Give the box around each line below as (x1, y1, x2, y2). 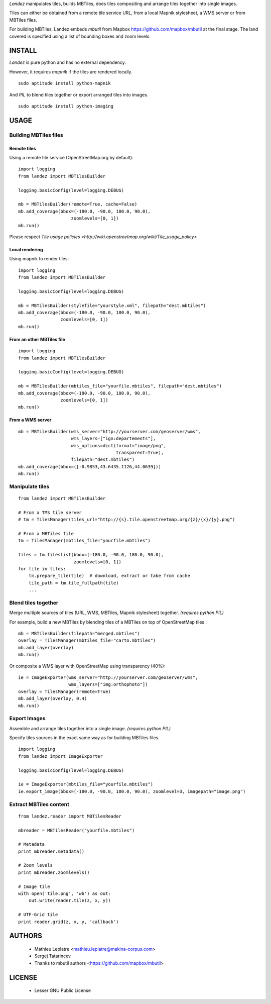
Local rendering (9, 246, 43, 252)
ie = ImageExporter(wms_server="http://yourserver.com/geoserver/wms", (18, 674, 198, 680)
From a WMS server (9, 417, 52, 423)
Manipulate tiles (9, 483, 50, 490)
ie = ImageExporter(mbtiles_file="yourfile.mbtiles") (18, 781, 153, 787)
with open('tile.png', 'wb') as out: (18, 891, 111, 896)
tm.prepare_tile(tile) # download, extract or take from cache (28, 573, 190, 579)
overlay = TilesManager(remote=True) (18, 688, 111, 694)
